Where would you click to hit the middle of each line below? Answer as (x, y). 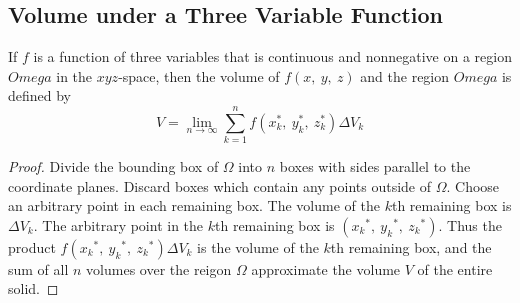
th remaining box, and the (411, 246)
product (32, 246)
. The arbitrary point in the (118, 224)
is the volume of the (258, 246)
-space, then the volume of (199, 75)
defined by (40, 95)
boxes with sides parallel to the (375, 166)
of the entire (455, 268)
